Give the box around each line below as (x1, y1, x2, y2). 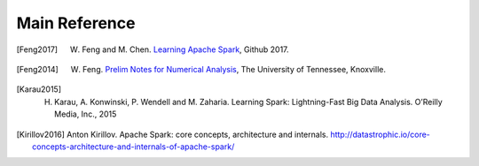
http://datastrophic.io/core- (329, 129, 430, 140)
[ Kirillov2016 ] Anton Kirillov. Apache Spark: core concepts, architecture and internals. (16, 129, 328, 140)
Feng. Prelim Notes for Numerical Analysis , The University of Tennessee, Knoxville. (82, 64, 386, 74)
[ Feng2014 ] (16, 64, 59, 74)
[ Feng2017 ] (16, 44, 58, 55)
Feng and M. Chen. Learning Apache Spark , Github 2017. (81, 44, 289, 55)
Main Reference (16, 13, 136, 33)
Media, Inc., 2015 (54, 109, 117, 119)
